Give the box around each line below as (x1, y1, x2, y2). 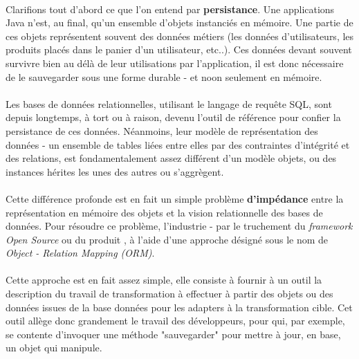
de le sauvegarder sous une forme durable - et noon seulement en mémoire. (6, 69, 322, 84)
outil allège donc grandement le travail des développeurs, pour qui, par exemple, (6, 313, 345, 328)
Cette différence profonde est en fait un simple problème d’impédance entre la (6, 191, 344, 205)
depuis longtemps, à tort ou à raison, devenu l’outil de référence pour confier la (6, 110, 341, 125)
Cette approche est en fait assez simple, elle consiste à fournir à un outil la (6, 273, 322, 287)
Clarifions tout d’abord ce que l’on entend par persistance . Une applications (6, 1, 335, 16)
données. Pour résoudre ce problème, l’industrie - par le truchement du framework (6, 219, 353, 233)
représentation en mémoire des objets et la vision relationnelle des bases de (6, 205, 323, 219)
